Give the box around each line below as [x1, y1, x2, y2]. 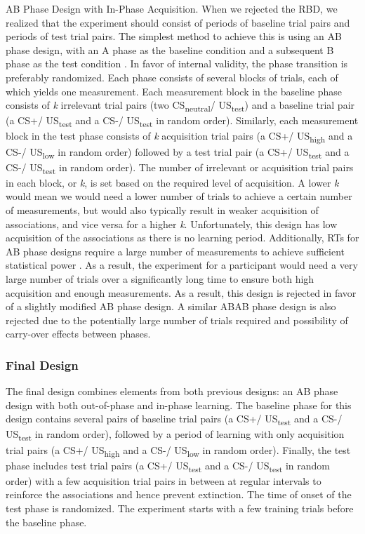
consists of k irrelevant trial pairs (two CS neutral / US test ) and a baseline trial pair [6, 98, 355, 114]
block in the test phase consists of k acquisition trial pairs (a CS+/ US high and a [6, 128, 353, 145]
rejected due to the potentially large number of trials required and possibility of [6, 312, 348, 327]
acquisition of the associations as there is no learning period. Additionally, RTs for [6, 230, 359, 245]
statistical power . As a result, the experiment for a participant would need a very [6, 258, 358, 272]
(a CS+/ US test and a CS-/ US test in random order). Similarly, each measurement [6, 113, 359, 130]
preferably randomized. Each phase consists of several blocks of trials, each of [6, 69, 338, 84]
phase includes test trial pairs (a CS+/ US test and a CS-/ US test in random [6, 458, 331, 474]
